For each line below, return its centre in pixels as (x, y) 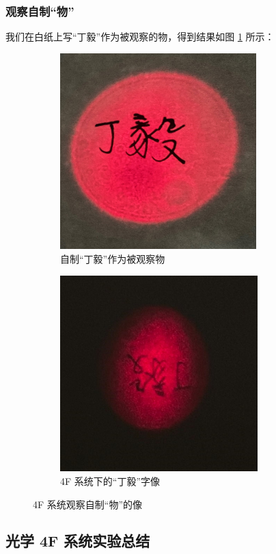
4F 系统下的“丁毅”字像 (110, 480)
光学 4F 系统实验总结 (78, 541)
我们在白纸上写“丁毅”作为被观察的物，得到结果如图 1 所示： (140, 37)
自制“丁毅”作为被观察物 (113, 259)
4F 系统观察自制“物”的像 (88, 504)
